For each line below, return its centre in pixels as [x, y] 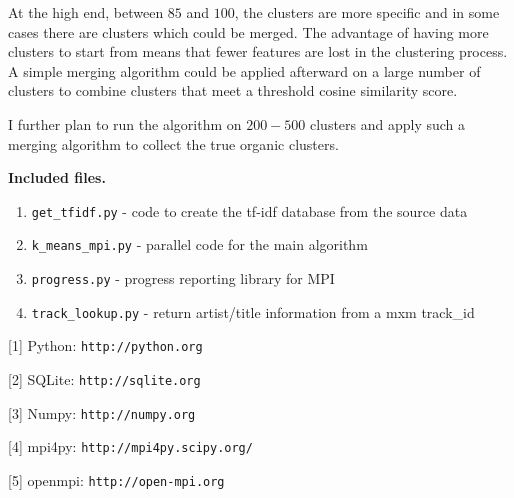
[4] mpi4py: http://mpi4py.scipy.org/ [130, 446]
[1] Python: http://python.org [105, 345]
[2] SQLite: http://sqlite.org [104, 379]
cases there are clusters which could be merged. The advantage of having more [248, 31]
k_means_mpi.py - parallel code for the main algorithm [199, 244]
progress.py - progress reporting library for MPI [183, 278]
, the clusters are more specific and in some [367, 12]
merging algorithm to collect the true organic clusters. [173, 143]
